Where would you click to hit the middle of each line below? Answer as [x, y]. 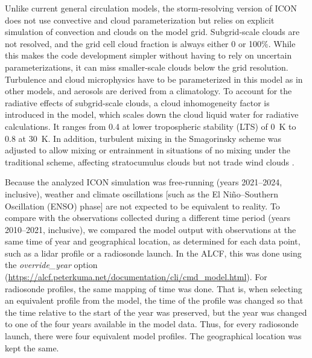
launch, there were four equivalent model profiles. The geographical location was [153, 336]
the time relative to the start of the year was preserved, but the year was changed [156, 312]
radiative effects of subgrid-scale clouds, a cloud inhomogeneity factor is [137, 102]
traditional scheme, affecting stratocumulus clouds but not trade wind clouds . [150, 161]
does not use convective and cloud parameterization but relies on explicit [140, 20]
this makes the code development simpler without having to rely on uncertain [148, 55]
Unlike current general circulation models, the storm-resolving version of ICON [151, 8]
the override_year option [51, 265]
